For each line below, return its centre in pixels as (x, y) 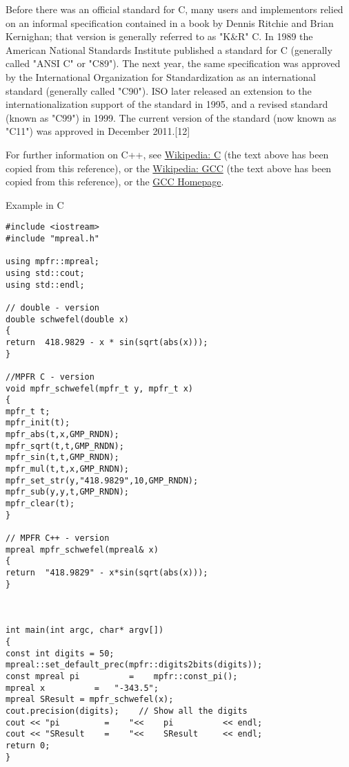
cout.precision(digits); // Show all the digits (127, 711)
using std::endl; (45, 285)
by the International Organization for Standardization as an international (161, 76)
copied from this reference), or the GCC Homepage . (115, 182)
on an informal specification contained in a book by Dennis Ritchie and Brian (170, 22)
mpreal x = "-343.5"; (82, 688)
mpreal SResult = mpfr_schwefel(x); (90, 700)
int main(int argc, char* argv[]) (85, 630)
